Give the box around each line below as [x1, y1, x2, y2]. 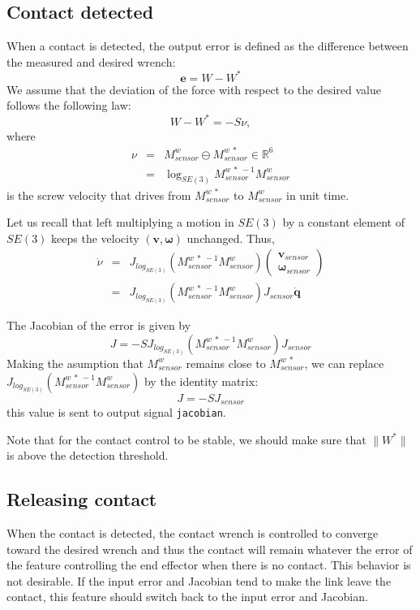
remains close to [186, 354, 266, 371]
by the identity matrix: [144, 372, 259, 389]
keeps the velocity [51, 229, 139, 246]
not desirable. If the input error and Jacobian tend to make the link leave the [6, 572, 392, 589]
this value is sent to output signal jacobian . [6, 404, 226, 421]
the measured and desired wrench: [6, 53, 176, 70]
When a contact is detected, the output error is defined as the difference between [6, 37, 409, 54]
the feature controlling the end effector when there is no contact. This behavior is [6, 556, 411, 573]
